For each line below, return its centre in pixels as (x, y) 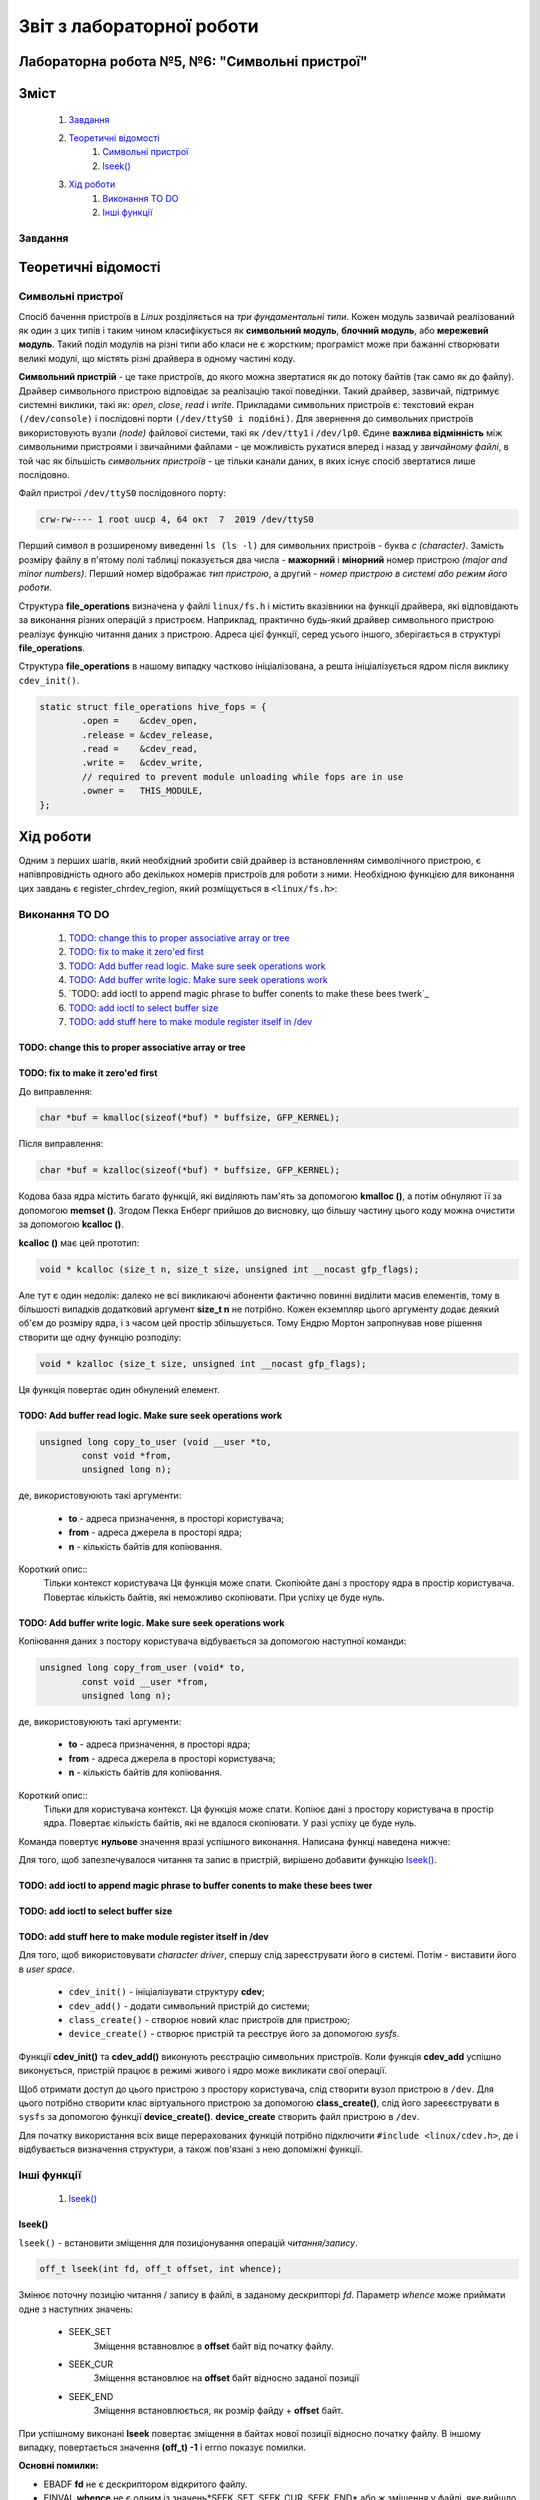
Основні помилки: (58, 2466)
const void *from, (126, 1456)
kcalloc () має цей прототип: (79, 1242)
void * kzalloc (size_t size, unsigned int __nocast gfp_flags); (203, 1363)
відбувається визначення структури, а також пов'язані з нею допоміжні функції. (190, 2149)
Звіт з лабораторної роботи (138, 26)
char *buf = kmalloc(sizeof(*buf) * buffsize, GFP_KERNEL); (190, 1118)
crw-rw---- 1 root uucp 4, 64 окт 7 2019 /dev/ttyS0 (176, 519)
